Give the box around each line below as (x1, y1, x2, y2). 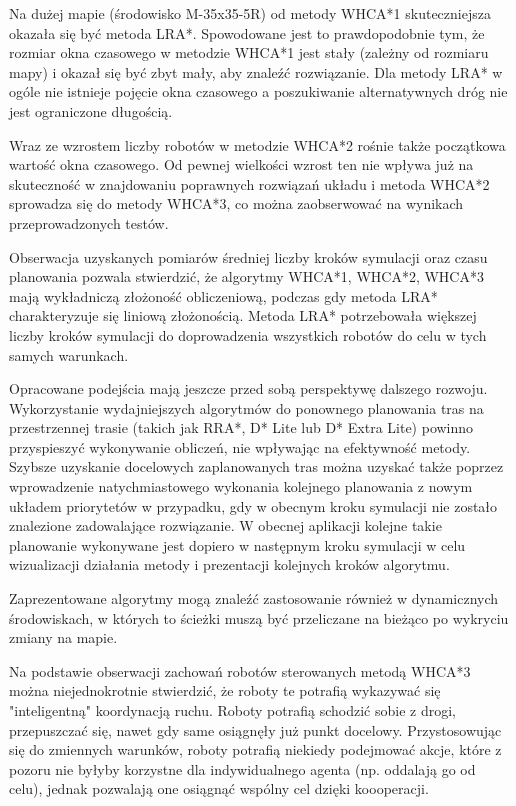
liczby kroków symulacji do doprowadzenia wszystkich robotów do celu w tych (9, 324, 487, 345)
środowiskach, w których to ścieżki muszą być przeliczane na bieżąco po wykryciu (9, 607, 509, 628)
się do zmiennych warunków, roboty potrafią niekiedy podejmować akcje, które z (9, 739, 502, 760)
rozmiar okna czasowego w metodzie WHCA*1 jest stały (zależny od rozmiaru (9, 42, 489, 63)
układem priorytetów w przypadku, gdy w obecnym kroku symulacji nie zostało (9, 495, 498, 516)
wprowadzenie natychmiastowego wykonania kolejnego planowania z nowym (9, 476, 473, 497)
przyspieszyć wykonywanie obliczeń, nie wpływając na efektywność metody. (9, 436, 471, 457)
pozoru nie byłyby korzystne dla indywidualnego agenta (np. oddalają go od (9, 758, 476, 779)
